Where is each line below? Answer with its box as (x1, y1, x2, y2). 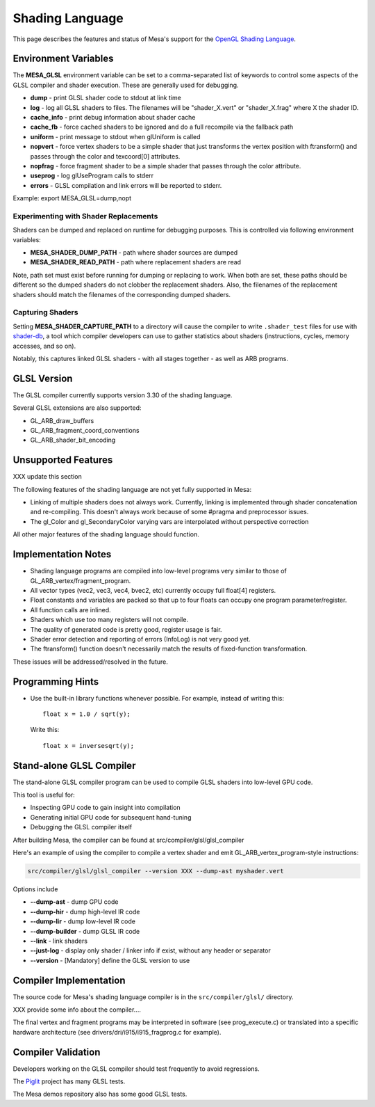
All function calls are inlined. (30, 605, 111, 614)
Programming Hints (12, 676, 99, 687)
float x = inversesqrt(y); (42, 742, 135, 749)
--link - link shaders (30, 937, 88, 945)
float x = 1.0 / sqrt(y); (42, 710, 131, 718)
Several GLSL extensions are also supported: (12, 404, 142, 412)
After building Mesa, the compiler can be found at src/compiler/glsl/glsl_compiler (12, 836, 244, 844)
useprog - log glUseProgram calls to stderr (30, 171, 154, 180)
